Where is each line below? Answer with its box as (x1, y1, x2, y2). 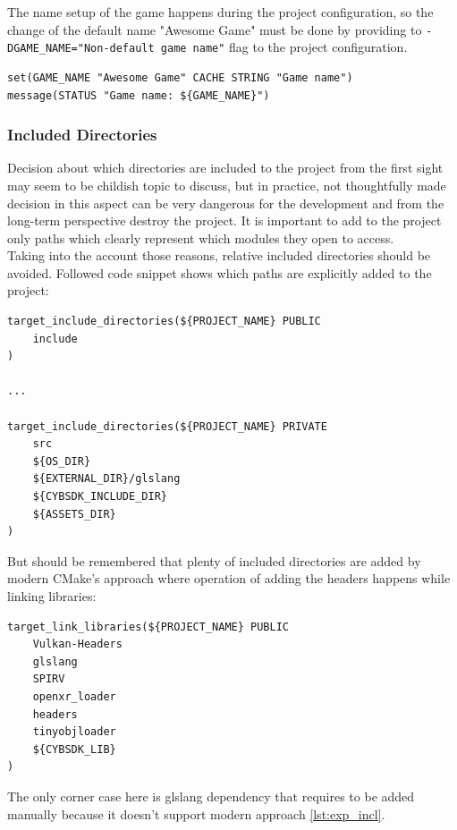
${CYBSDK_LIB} (32, 742, 116, 756)
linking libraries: (7, 586, 97, 605)
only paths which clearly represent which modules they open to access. (7, 228, 394, 247)
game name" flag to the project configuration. (160, 38, 408, 56)
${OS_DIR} (32, 454, 91, 468)
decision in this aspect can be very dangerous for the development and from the (7, 193, 444, 212)
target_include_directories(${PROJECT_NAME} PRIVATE (7, 419, 327, 433)
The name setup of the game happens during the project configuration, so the (7, 3, 434, 21)
